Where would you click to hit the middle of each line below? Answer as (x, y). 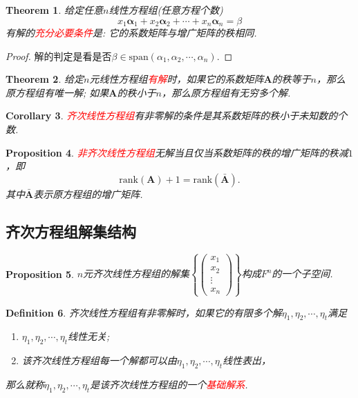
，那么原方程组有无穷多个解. (226, 92)
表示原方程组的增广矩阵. (88, 193)
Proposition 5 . (40, 273)
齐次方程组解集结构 (71, 231)
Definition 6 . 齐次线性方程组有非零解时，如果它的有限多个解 (144, 312)
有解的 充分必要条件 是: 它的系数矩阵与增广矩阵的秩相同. (131, 33)
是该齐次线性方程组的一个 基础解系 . (169, 385)
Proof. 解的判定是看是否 (59, 56)
